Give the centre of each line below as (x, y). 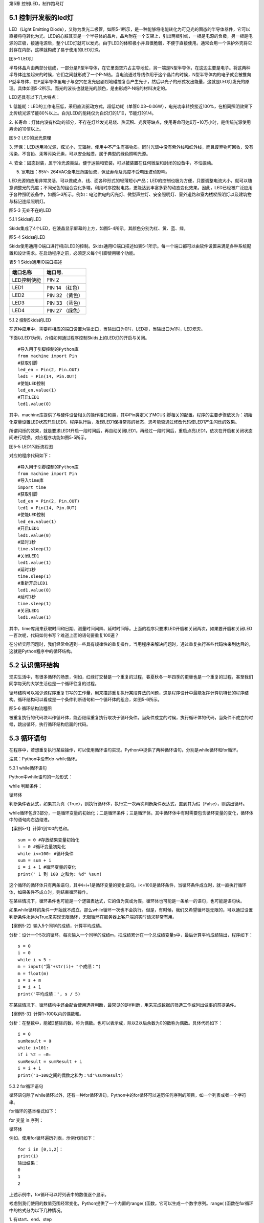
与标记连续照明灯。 (28, 201)
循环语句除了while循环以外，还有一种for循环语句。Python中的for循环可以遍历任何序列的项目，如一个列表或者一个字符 (128, 1095)
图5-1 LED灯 (21, 59)
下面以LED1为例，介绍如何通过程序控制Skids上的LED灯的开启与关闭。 (79, 338)
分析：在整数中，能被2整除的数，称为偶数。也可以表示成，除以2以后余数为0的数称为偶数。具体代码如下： (116, 1023)
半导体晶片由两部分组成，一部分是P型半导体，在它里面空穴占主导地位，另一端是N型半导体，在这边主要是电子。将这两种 (130, 68)
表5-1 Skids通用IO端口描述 (35, 262)
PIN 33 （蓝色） (65, 303)
